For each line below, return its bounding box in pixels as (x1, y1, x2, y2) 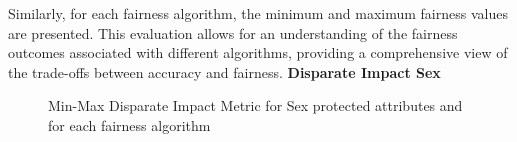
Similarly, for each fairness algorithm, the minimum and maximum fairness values (8, 3, 508, 23)
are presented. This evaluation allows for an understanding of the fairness (8, 22, 458, 43)
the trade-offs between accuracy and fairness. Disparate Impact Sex (8, 61, 441, 82)
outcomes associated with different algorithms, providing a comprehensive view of (8, 42, 508, 63)
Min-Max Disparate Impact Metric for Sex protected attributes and (48, 95, 463, 116)
